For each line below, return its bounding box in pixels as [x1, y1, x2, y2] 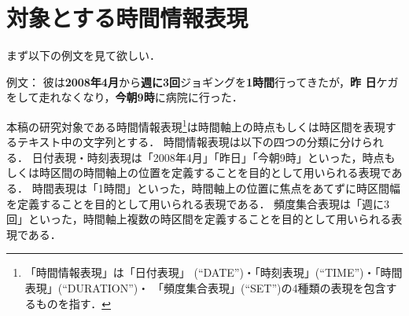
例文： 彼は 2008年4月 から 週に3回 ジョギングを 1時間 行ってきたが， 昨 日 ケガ [6, 73, 399, 90]
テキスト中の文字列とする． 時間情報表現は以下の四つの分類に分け [17, 134, 362, 150]
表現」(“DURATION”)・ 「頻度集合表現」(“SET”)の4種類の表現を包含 [24, 279, 386, 296]
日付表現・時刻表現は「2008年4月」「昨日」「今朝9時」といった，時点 [31, 149, 385, 165]
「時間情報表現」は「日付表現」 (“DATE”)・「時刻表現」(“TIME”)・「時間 [24, 264, 403, 281]
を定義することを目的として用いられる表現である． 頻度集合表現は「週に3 [6, 195, 390, 211]
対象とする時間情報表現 [6, 2, 249, 34]
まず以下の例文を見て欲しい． [6, 47, 160, 64]
